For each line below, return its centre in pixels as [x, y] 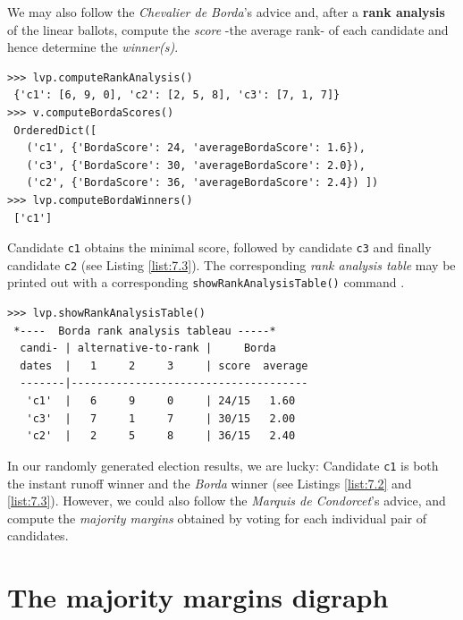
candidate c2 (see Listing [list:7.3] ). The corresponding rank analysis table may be [231, 264]
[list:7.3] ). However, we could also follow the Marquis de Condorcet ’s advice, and [227, 501]
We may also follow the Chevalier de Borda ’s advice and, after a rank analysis [226, 12]
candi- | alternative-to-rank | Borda [148, 348]
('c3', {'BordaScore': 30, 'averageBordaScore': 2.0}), [196, 165]
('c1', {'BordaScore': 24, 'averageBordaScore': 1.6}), [196, 148]
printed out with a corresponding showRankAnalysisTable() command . [206, 282]
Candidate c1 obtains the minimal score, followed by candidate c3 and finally [219, 247]
